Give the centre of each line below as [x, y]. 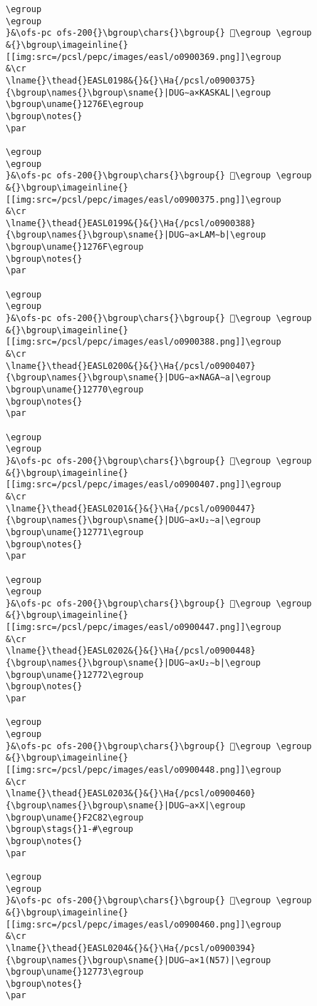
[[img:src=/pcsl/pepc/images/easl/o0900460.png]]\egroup [144, 924]
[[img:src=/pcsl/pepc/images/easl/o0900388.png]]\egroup [144, 342]
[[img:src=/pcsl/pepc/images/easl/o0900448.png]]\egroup [144, 770]
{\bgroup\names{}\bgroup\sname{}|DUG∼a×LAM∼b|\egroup [136, 235]
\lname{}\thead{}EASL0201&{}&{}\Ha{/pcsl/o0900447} [131, 508]
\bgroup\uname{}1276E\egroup [75, 105]
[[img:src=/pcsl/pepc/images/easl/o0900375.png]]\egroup [144, 199]
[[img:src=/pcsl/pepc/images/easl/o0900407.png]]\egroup [144, 485]
